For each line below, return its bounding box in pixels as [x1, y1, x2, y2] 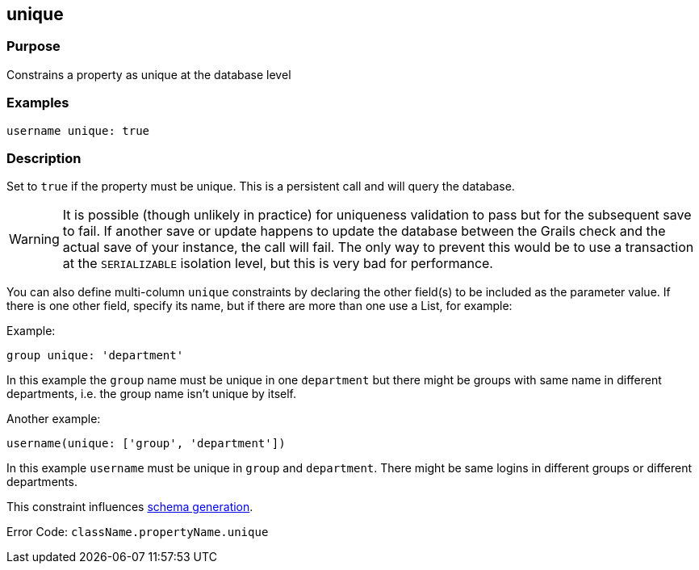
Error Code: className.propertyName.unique [6, 525, 269, 539]
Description [6, 149, 82, 166]
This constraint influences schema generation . [6, 500, 253, 514]
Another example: [6, 412, 101, 426]
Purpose [6, 38, 61, 55]
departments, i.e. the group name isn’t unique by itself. [6, 387, 297, 401]
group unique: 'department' [6, 349, 184, 363]
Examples [6, 94, 69, 111]
